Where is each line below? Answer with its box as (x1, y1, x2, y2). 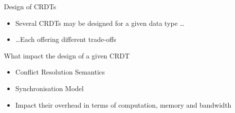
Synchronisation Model (15, 83, 84, 93)
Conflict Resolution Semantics (15, 67, 105, 77)
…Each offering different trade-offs (15, 34, 116, 44)
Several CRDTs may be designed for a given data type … (15, 18, 184, 28)
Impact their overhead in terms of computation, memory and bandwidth (15, 99, 232, 110)
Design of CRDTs (4, 1, 56, 11)
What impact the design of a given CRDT (4, 50, 130, 60)
